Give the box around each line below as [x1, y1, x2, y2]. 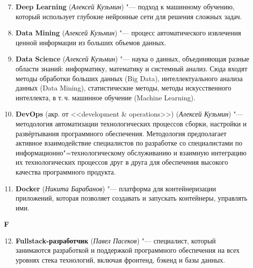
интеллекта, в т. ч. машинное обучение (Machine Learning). [15, 92, 195, 102]
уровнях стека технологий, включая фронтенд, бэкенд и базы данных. [15, 255, 225, 265]
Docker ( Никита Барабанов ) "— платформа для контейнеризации [15, 183, 216, 193]
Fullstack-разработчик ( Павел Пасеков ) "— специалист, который [15, 235, 216, 245]
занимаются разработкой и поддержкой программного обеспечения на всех [15, 245, 240, 255]
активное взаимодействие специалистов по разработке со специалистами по [15, 138, 243, 148]
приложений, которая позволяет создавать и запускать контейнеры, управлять [15, 193, 248, 203]
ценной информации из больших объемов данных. [15, 37, 166, 47]
